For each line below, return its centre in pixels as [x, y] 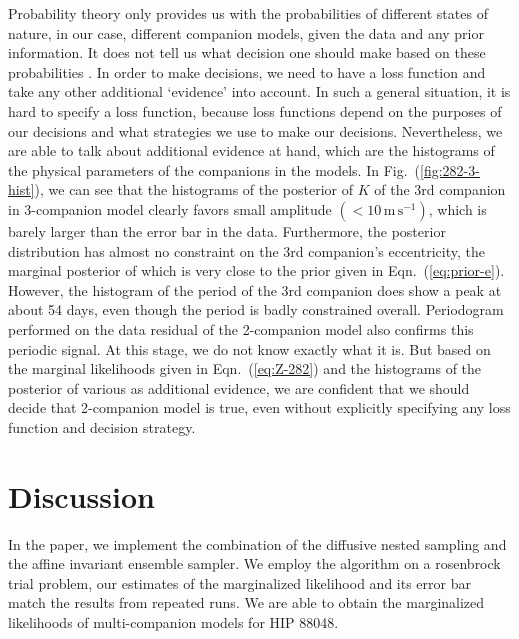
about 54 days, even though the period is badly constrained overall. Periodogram [256, 309]
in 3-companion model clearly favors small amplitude [170, 208]
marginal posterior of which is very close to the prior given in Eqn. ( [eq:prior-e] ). [256, 270]
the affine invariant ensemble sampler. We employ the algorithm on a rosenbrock [254, 563]
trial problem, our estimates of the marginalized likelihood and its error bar [239, 582]
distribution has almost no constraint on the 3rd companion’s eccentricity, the [246, 250]
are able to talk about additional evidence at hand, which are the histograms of [251, 150]
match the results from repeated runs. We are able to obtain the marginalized [246, 602]
